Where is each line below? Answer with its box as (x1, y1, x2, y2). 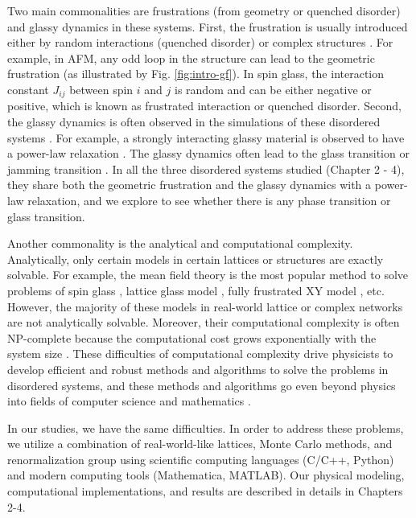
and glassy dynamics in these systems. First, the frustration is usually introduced (7, 18, 408, 35)
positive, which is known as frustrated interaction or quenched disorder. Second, (7, 97, 402, 114)
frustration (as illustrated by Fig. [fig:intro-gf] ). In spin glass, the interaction (7, 65, 385, 82)
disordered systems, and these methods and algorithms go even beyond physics (7, 376, 396, 393)
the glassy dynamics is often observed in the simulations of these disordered (7, 113, 381, 130)
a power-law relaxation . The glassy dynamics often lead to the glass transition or (7, 145, 410, 162)
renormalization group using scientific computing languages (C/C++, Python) (7, 450, 394, 467)
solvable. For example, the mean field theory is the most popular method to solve (7, 266, 409, 283)
